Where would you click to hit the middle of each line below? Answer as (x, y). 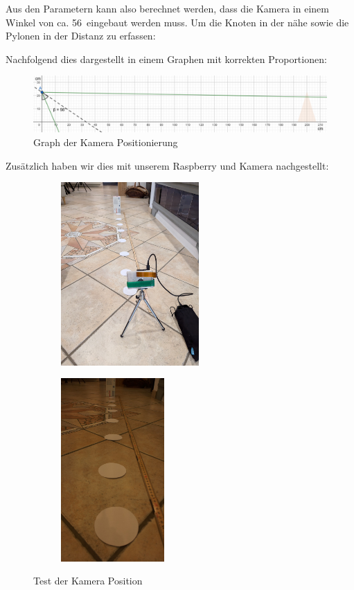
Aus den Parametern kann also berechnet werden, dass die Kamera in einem (167, 8)
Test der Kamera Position (88, 581)
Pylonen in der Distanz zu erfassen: (81, 36)
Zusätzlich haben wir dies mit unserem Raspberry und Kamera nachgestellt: (167, 165)
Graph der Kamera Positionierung (106, 142)
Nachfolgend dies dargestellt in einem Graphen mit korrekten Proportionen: (166, 59)
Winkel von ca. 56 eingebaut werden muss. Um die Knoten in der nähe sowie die (177, 22)
